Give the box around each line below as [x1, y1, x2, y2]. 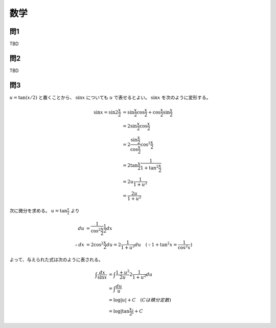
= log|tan [108, 308, 130, 314]
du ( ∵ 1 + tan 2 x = [134, 240, 177, 248]
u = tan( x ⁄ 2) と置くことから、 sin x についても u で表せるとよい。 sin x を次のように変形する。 [9, 94, 211, 100]
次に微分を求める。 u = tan [9, 208, 67, 214]
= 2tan [123, 163, 138, 168]
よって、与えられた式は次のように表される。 [9, 256, 103, 263]
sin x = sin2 [94, 109, 119, 115]
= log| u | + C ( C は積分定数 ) [108, 297, 171, 303]
